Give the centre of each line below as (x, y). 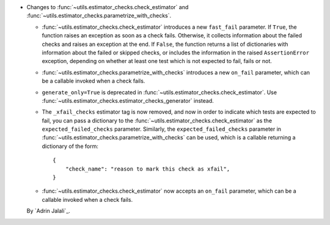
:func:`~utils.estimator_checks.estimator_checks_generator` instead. (128, 100)
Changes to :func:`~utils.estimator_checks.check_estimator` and (108, 7)
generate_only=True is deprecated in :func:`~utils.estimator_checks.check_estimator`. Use (159, 92)
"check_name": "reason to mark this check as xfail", (148, 169)
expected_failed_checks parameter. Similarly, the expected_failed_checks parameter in (161, 129)
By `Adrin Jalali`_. (48, 211)
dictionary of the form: (70, 146)
